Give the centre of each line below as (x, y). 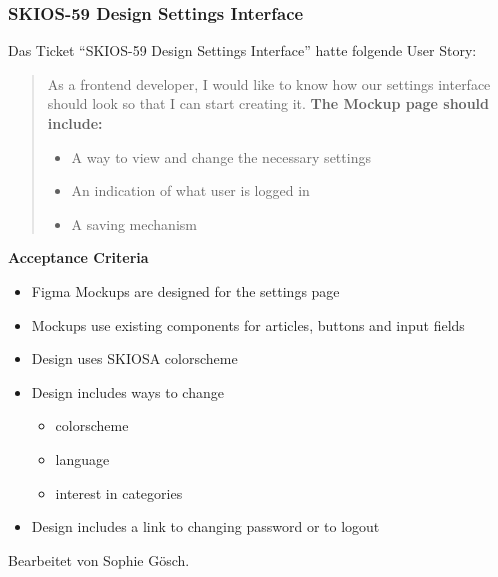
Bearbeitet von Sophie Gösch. (99, 559)
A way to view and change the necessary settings (221, 156)
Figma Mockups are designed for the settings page (185, 290)
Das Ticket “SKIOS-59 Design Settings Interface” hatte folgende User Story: (242, 50)
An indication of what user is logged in (190, 190)
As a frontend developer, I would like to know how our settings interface (269, 83)
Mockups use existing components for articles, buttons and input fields (248, 324)
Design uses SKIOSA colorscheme (134, 358)
